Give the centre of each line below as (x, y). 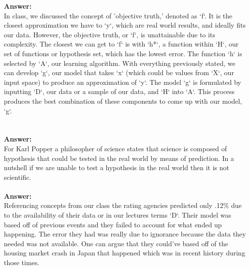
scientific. (18, 177)
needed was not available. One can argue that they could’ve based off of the (116, 243)
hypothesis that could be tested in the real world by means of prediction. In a (119, 158)
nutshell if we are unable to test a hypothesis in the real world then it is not (117, 167)
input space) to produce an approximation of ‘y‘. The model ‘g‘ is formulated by (123, 82)
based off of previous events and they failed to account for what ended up (113, 224)
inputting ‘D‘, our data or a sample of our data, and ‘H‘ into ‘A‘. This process (119, 91)
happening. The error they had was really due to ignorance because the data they (125, 234)
